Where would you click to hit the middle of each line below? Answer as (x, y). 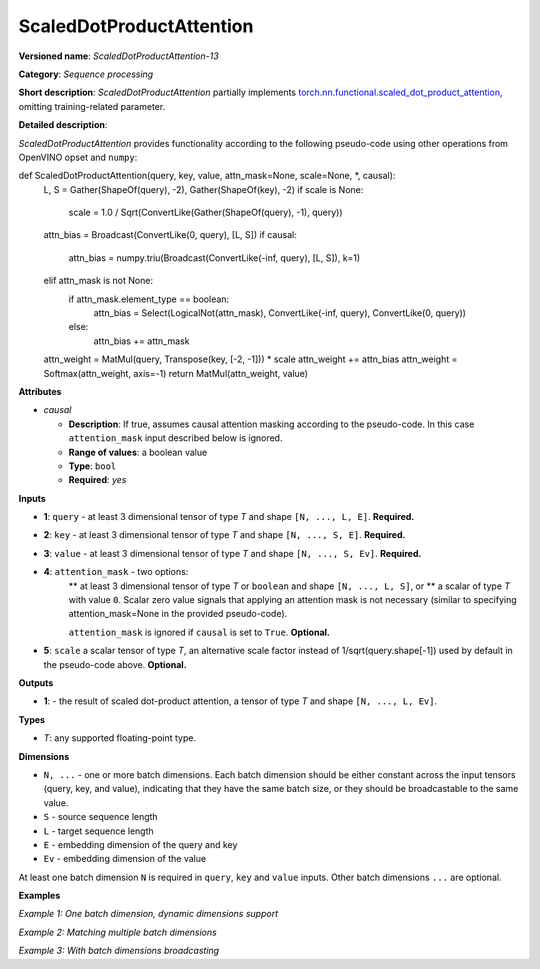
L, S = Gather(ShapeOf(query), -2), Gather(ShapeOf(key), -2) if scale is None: (203, 189)
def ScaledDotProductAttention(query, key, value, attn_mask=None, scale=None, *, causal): (207, 176)
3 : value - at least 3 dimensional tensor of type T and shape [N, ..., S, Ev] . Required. (232, 553)
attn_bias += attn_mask (141, 341)
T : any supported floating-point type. (120, 738)
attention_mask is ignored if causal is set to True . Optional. (199, 632)
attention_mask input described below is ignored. (175, 438)
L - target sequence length (98, 831)
